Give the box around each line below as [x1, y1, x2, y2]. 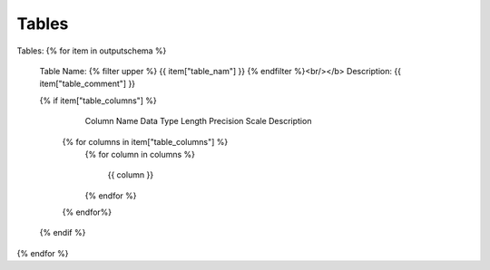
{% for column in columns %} [84, 149, 195, 159]
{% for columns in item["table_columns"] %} [62, 136, 229, 147]
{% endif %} [39, 227, 86, 238]
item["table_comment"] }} [39, 78, 136, 90]
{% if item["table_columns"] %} [39, 95, 158, 106]
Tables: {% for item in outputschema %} [16, 45, 167, 56]
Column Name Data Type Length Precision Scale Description [84, 116, 312, 127]
